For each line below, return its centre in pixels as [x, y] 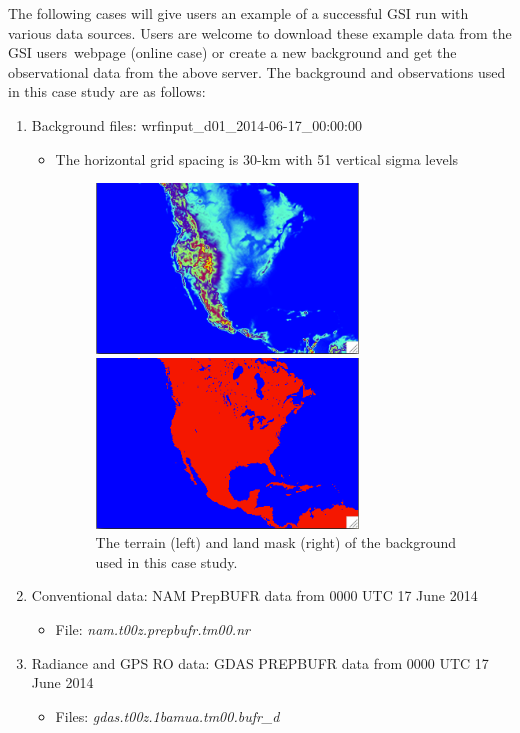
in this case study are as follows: [107, 91]
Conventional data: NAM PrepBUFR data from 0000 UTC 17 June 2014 [254, 595]
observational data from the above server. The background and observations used [257, 71]
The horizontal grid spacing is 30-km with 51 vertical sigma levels [257, 158]
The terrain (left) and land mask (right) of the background [275, 542]
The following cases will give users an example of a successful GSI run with [238, 13]
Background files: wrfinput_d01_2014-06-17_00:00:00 [196, 124]
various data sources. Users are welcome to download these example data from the [260, 32]
